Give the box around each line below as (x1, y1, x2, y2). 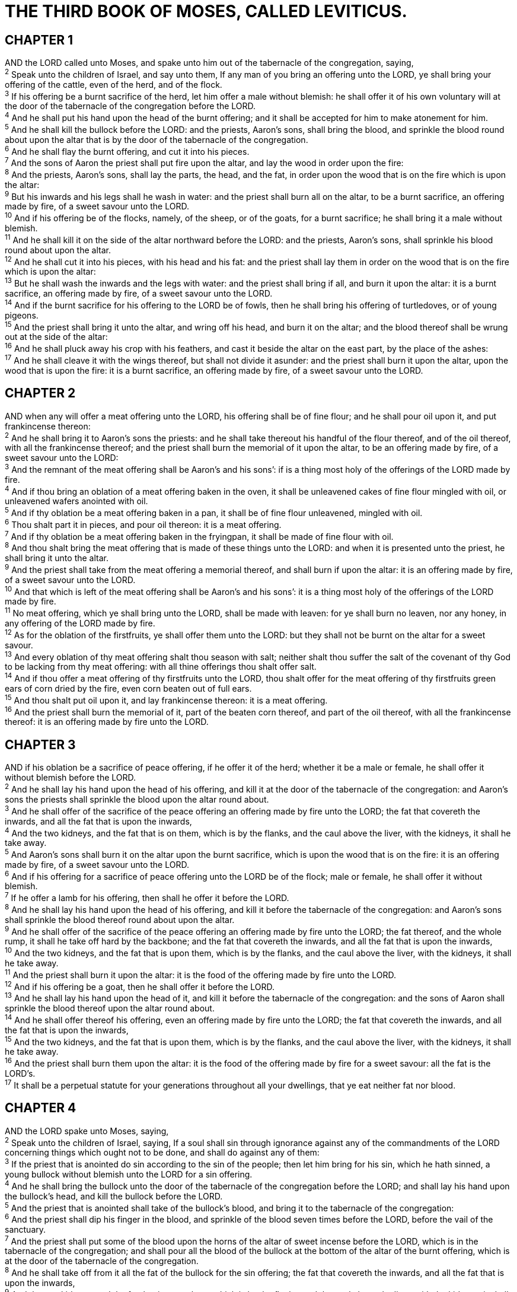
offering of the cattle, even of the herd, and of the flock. (5, 79, 222, 90)
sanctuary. (5, 1224, 46, 1234)
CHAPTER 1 (5, 32, 74, 47)
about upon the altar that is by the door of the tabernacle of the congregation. (5, 134, 308, 145)
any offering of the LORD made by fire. (5, 618, 155, 629)
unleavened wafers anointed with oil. (5, 496, 148, 507)
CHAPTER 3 (5, 737, 76, 752)
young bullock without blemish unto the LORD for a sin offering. (5, 1169, 253, 1179)
